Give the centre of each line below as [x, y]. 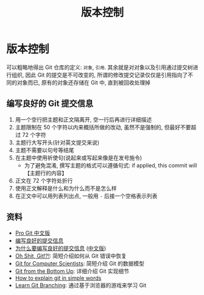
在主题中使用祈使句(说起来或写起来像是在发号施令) [79, 158]
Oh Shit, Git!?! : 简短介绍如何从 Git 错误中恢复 [71, 256]
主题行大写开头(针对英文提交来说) [57, 142]
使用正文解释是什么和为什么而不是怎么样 [66, 188]
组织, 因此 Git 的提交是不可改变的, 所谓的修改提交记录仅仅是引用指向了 [100, 75]
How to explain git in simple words [58, 278]
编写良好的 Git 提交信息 [50, 104]
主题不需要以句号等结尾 [44, 150]
